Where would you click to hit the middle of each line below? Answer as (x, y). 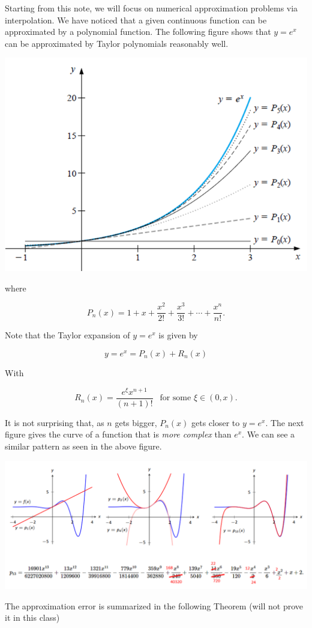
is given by (178, 335)
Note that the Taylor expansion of (67, 335)
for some (175, 398)
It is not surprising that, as (55, 422)
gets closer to (216, 422)
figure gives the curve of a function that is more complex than (118, 434)
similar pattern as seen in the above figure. (83, 446)
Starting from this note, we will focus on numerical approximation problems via (151, 8)
